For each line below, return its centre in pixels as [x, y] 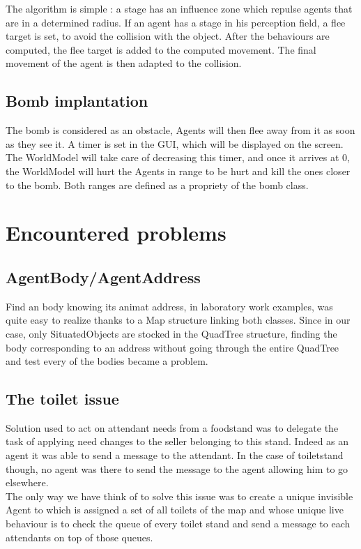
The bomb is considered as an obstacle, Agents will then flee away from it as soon [180, 130]
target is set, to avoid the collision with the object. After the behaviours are [168, 36]
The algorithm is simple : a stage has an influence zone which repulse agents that [179, 8]
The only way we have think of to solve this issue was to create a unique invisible [179, 496]
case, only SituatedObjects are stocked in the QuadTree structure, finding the [171, 333]
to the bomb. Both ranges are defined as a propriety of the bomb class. [157, 185]
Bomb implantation [77, 101]
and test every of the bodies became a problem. [107, 361]
